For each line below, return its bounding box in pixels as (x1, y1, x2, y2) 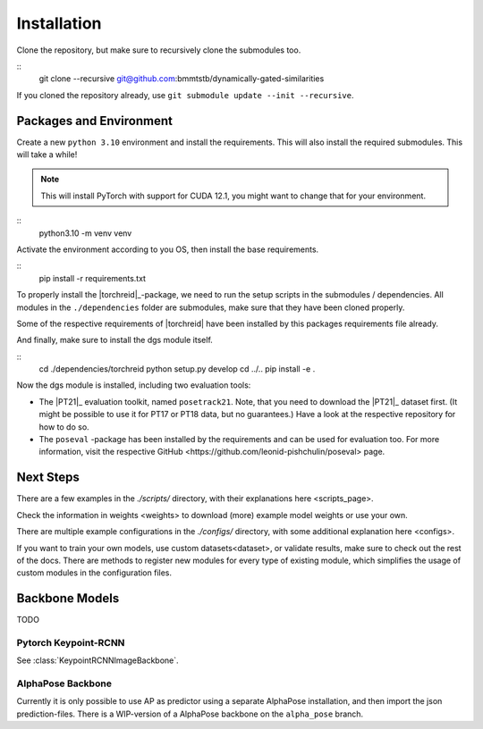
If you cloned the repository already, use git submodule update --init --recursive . (16, 89, 354, 100)
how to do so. (38, 421, 89, 432)
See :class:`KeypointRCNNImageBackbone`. (16, 655, 179, 666)
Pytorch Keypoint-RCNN (16, 636, 125, 649)
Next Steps (16, 470, 80, 485)
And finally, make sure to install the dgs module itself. (16, 335, 214, 346)
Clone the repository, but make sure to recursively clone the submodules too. (16, 45, 301, 55)
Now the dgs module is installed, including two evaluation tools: (16, 380, 251, 390)
